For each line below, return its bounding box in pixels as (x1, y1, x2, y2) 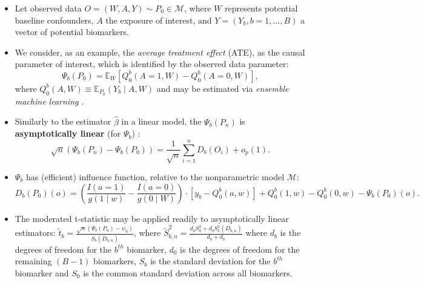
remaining (15, 255, 52, 267)
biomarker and (15, 266, 69, 279)
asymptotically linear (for (15, 127, 121, 140)
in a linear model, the (121, 115, 202, 128)
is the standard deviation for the (150, 255, 271, 267)
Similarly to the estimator (15, 115, 111, 128)
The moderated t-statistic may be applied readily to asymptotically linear (15, 212, 289, 224)
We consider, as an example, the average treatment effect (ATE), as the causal (15, 45, 305, 58)
